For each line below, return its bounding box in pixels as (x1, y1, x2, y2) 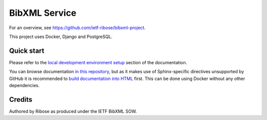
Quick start (9, 46, 44, 55)
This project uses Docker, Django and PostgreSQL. (9, 34, 113, 40)
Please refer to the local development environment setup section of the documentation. (9, 59, 187, 65)
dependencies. (9, 82, 40, 88)
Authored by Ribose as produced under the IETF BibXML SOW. (9, 108, 137, 114)
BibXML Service (9, 7, 77, 18)
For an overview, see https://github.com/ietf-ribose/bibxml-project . (9, 25, 146, 31)
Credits (9, 95, 33, 104)
